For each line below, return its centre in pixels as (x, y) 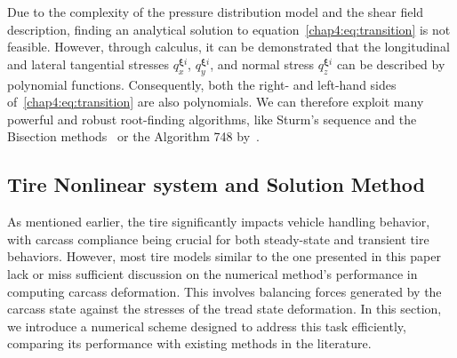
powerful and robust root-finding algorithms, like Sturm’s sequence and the (212, 119)
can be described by (391, 64)
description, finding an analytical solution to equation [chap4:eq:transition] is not (229, 29)
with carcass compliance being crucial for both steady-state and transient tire (218, 239)
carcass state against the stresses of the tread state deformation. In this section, (224, 309)
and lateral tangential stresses (88, 64)
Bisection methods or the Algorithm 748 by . (133, 136)
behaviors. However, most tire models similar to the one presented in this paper (224, 256)
